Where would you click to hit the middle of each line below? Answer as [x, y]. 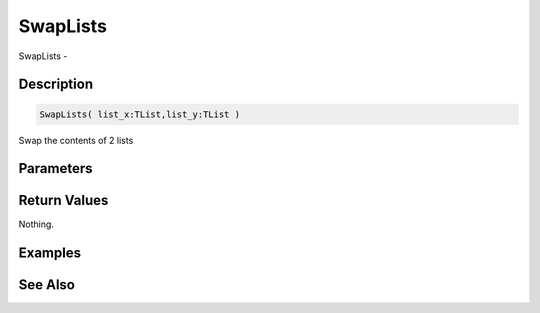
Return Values [63, 200]
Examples [50, 253]
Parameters [55, 168]
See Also [46, 285]
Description [56, 84]
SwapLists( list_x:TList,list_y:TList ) [139, 114]
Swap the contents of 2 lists [76, 140]
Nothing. [36, 224]
